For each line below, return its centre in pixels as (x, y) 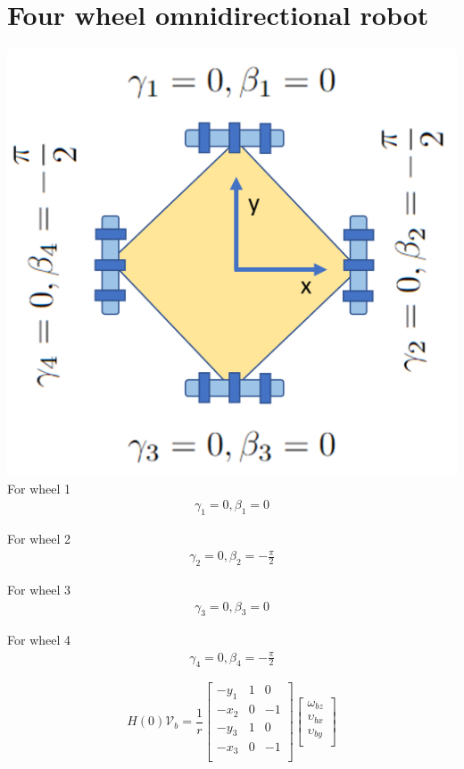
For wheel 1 (39, 488)
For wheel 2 (39, 539)
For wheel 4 (39, 640)
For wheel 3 (39, 589)
